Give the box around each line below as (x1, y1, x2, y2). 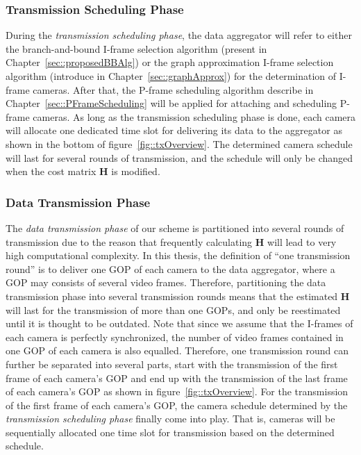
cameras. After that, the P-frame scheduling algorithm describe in (33, 82, 314, 97)
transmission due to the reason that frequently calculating (6, 234, 253, 249)
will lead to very (267, 234, 337, 249)
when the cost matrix (6, 164, 96, 179)
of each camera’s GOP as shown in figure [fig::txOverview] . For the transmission (6, 384, 349, 399)
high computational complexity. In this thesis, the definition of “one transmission (6, 248, 351, 263)
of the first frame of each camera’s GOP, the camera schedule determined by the (6, 397, 348, 412)
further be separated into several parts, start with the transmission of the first (6, 356, 338, 371)
